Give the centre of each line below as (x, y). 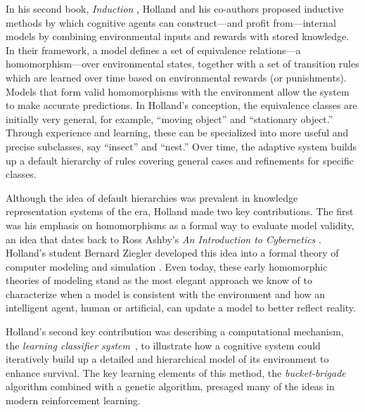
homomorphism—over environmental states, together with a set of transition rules (182, 64)
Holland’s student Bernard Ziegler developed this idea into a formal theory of (172, 253)
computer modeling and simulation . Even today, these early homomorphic (167, 266)
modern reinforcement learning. (73, 400)
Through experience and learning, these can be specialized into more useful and (177, 133)
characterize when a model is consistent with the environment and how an (166, 294)
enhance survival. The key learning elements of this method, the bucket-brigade (176, 372)
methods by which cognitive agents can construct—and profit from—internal (171, 22)
